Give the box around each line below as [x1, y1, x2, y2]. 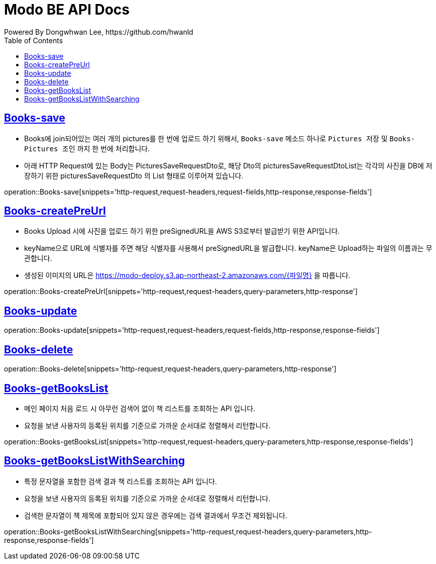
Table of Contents [4, 36, 63, 45]
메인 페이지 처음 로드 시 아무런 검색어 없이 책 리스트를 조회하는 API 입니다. [24, 404, 256, 413]
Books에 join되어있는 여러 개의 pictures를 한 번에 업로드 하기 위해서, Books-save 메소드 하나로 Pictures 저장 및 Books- [24, 134, 415, 143]
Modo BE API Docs [4, 1, 130, 18]
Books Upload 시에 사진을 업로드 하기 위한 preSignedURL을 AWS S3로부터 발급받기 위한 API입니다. [24, 227, 340, 236]
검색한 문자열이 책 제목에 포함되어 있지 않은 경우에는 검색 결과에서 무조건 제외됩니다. [24, 511, 287, 520]
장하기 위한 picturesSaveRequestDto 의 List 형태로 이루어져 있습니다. [24, 171, 244, 180]
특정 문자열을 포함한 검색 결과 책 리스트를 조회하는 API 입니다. [24, 477, 217, 486]
